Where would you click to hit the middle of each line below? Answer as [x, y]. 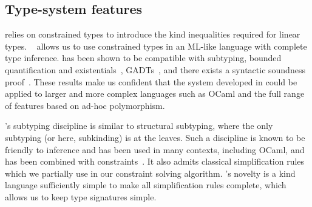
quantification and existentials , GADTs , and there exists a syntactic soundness [155, 69]
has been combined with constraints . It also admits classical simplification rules [155, 161]
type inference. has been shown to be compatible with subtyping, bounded [143, 58]
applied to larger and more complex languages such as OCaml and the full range [155, 94]
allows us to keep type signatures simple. [81, 196]
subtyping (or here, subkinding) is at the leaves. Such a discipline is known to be [155, 137]
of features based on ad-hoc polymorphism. [85, 105]
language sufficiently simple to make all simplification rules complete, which [146, 185]
